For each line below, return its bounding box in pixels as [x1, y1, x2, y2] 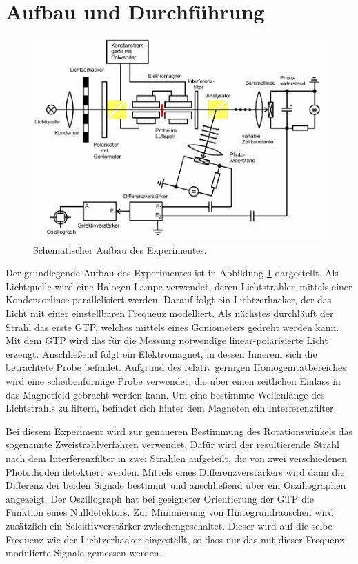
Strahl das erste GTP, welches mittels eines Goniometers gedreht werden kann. [6, 319, 339, 334]
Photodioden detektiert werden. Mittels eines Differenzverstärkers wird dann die [6, 464, 345, 479]
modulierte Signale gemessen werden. [6, 545, 162, 560]
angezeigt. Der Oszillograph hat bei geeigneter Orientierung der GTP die [6, 491, 314, 505]
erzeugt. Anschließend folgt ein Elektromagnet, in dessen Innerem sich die [6, 346, 317, 361]
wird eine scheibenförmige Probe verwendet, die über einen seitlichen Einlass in [6, 374, 341, 387]
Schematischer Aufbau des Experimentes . [33, 242, 207, 256]
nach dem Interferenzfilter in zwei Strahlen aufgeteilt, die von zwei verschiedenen [6, 450, 347, 465]
